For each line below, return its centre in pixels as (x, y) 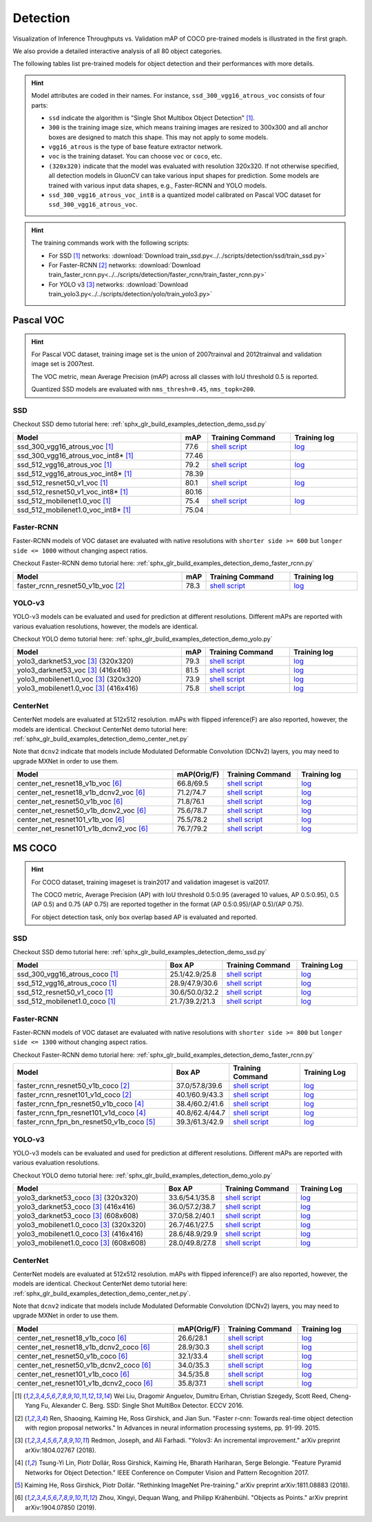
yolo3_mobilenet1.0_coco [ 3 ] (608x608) (82, 1243)
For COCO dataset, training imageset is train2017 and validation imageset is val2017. (151, 882)
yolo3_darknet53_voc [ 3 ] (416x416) (74, 670)
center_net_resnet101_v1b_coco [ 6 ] (73, 1374)
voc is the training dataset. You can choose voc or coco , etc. (135, 156)
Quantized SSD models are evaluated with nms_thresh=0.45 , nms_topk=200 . (143, 389)
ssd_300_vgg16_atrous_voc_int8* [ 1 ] (75, 455)
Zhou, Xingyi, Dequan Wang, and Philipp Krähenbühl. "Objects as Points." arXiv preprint (223, 1498)
